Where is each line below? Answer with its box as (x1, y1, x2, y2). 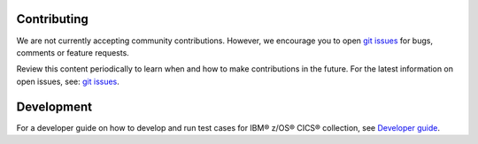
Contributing (16, 11, 89, 27)
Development (16, 99, 93, 114)
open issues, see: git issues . (16, 76, 119, 87)
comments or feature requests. (16, 47, 130, 57)
